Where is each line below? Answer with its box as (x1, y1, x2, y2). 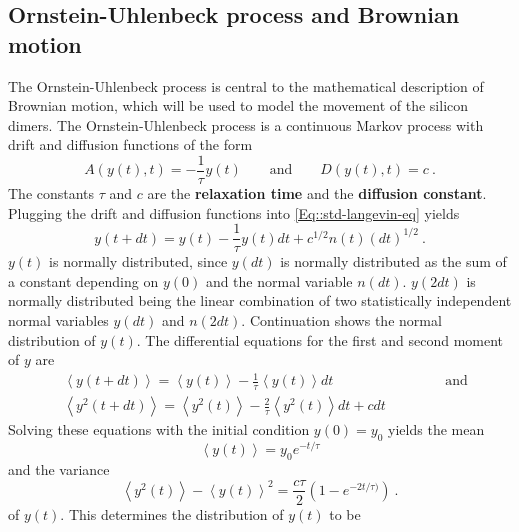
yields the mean (388, 419, 485, 440)
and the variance (8, 458, 110, 479)
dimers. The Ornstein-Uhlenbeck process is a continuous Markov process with (8, 114, 484, 135)
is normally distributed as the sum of (280, 251, 507, 272)
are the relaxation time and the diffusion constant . (147, 183, 487, 204)
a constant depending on (8, 270, 159, 291)
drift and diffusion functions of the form (8, 134, 253, 155)
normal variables (8, 310, 109, 331)
